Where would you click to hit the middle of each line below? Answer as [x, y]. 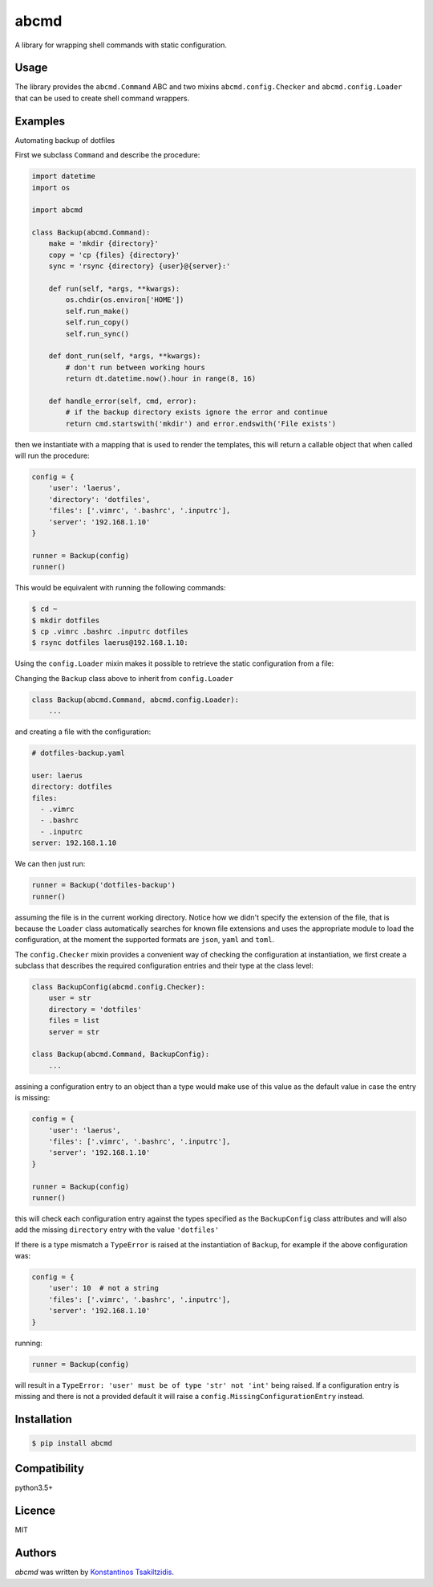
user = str [70, 998]
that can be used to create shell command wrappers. [102, 98]
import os [51, 188]
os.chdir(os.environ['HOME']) [125, 300]
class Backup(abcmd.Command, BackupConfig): [121, 1055]
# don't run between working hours [136, 367]
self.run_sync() [97, 334]
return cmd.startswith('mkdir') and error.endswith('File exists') [201, 423]
